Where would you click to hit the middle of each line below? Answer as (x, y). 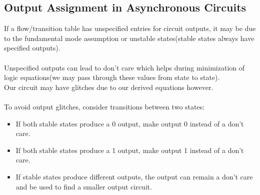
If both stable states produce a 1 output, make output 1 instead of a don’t (130, 150)
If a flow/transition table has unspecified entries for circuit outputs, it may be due (130, 28)
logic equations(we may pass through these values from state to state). (112, 77)
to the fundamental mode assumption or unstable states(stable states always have (129, 38)
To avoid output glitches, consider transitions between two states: (104, 106)
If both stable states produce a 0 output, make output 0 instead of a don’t (130, 123)
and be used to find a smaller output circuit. (84, 186)
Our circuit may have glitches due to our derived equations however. (109, 87)
